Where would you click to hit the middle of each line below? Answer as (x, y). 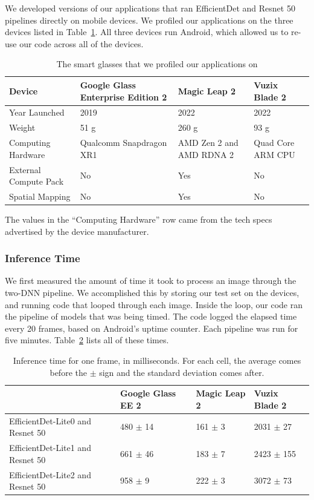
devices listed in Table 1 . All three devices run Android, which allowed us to (147, 32)
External (25, 169)
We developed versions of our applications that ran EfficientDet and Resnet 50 (150, 8)
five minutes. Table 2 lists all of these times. (87, 340)
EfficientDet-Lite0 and (50, 420)
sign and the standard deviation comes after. (182, 372)
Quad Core (274, 143)
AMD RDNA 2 (206, 154)
